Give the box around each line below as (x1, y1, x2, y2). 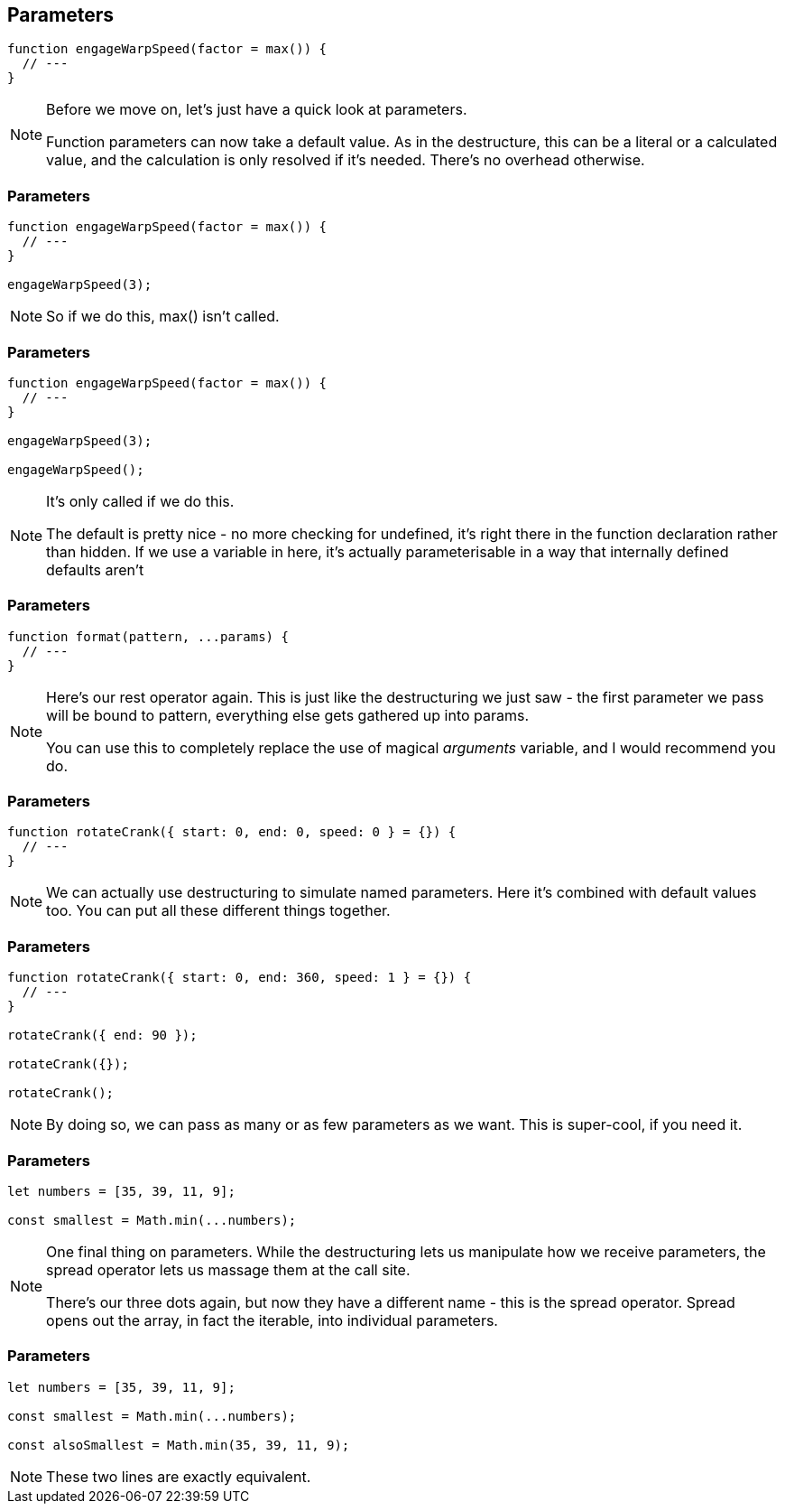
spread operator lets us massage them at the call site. (46, 1260, 411, 1279)
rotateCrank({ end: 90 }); (7, 1028, 198, 1043)
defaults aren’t (46, 560, 144, 579)
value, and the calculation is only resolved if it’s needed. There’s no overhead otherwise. (46, 151, 645, 170)
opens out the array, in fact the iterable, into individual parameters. (46, 1310, 498, 1329)
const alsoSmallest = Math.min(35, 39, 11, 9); (7, 1437, 350, 1452)
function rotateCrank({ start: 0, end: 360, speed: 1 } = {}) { (7, 970, 472, 985)
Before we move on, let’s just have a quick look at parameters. (46, 100, 467, 119)
